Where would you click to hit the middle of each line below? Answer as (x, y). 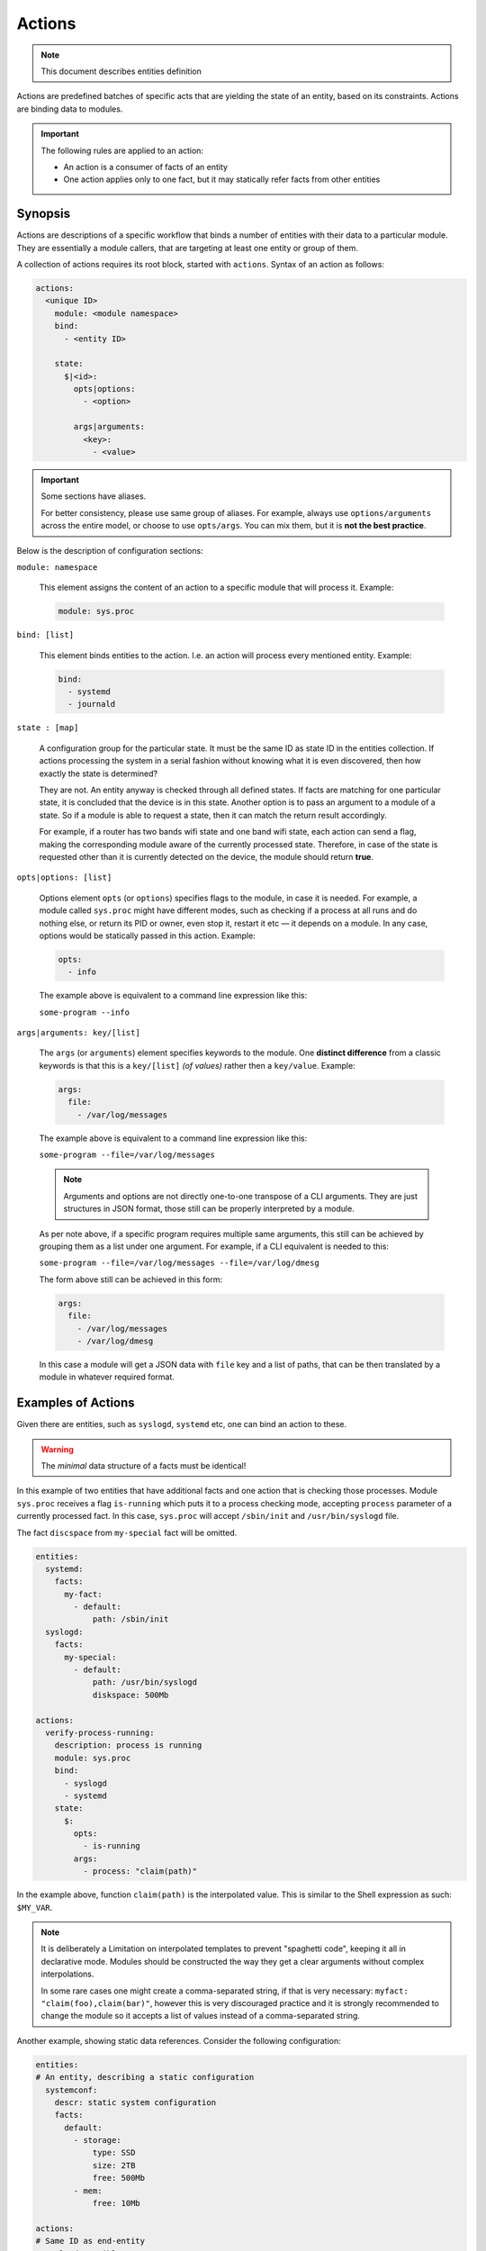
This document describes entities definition (121, 71)
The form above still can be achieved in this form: (131, 1279)
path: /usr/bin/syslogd (145, 1682)
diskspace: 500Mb (130, 1695)
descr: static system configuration (135, 2102)
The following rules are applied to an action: (122, 150)
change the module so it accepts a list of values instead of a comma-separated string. (200, 2016)
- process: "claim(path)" (140, 1871)
